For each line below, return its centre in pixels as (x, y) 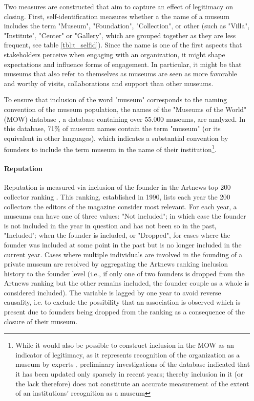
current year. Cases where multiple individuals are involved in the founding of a (123, 254)
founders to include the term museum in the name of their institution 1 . (110, 148)
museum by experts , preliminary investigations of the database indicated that (133, 364)
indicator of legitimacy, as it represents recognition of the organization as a (127, 354)
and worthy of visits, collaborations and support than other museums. (109, 83)
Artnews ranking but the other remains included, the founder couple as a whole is (127, 283)
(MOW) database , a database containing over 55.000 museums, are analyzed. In (125, 119)
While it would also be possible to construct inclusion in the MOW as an (125, 345)
